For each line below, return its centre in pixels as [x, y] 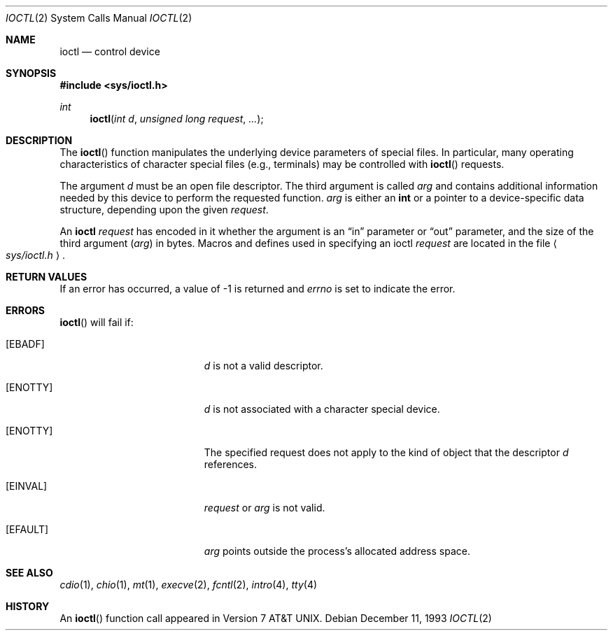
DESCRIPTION [39, 140]
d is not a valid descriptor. [263, 366]
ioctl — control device [110, 51]
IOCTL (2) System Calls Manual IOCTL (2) [99, 18]
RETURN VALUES [47, 277]
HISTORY [28, 606]
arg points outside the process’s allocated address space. [337, 551]
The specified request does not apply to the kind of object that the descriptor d [386, 452]
